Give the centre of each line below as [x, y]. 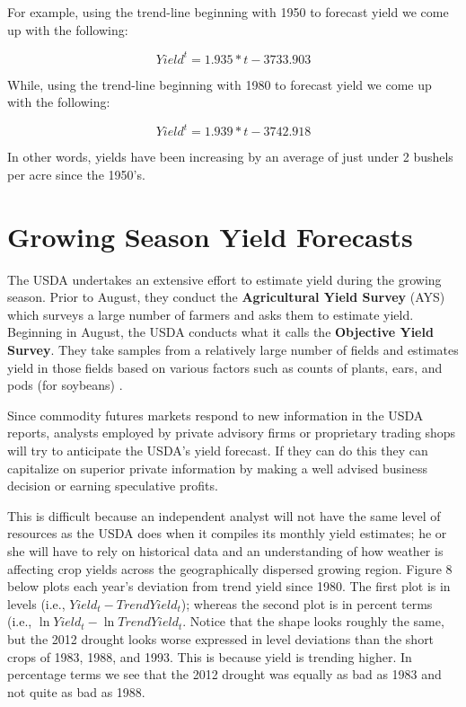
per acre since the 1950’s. [76, 174]
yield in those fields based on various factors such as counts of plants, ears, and [225, 367]
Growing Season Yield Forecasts [210, 236]
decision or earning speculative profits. [113, 486]
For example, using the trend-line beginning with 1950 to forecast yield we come [228, 12]
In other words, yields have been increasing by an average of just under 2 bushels [230, 157]
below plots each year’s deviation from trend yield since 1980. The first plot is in [229, 586]
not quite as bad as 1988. [76, 691]
